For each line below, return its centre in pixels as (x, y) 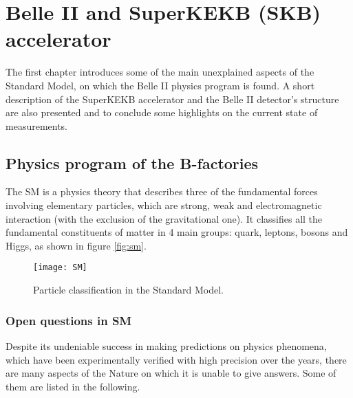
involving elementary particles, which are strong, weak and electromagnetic (164, 205)
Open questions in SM (69, 320)
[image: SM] (60, 268)
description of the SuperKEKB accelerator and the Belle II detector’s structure (172, 99)
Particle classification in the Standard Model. (128, 290)
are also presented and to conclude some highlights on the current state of (162, 112)
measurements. (37, 125)
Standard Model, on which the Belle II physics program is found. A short (160, 85)
